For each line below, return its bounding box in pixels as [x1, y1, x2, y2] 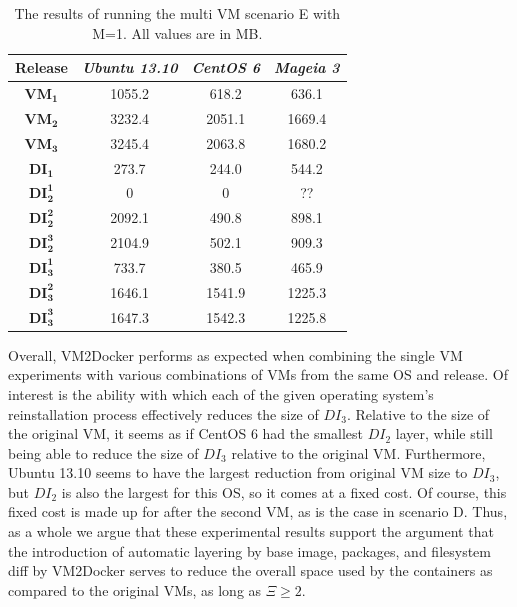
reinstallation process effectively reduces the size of [8, 403, 319, 424]
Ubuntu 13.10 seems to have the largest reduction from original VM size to [8, 462, 468, 483]
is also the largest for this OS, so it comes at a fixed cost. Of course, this [61, 481, 507, 502]
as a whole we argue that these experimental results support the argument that [8, 521, 494, 542]
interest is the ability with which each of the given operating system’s [8, 383, 434, 404]
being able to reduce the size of [8, 442, 199, 463]
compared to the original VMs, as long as [8, 579, 262, 600]
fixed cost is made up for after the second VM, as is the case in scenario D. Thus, [8, 501, 508, 522]
